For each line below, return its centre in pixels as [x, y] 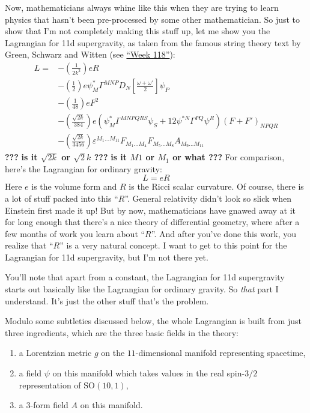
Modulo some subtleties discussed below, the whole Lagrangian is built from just [153, 321]
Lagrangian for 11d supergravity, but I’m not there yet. [107, 257]
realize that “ [29, 245]
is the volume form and [74, 186]
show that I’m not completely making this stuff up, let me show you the [138, 31]
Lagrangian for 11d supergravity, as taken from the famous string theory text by [153, 42]
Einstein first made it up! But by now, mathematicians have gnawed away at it [150, 210]
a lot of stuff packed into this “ [62, 198]
